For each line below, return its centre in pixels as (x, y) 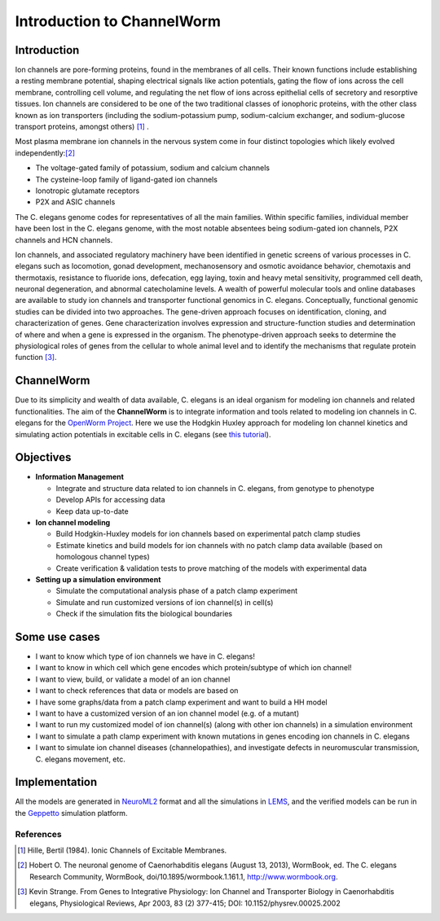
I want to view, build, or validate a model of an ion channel (133, 679)
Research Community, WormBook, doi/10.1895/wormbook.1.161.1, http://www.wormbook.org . (184, 876)
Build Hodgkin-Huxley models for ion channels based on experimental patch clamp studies (208, 534)
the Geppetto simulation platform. (71, 813)
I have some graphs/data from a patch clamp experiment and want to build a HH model (181, 702)
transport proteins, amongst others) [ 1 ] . (82, 127)
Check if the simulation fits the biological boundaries (144, 614)
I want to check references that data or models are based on (137, 691)
